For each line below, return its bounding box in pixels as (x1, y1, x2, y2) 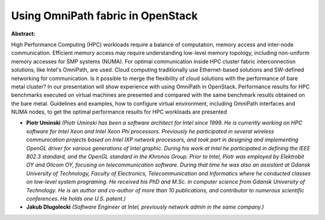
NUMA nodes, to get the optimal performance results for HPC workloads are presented (11, 108, 227, 115)
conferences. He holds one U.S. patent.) (26, 195, 126, 202)
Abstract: (11, 30, 36, 37)
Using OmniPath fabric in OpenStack (11, 9, 198, 22)
